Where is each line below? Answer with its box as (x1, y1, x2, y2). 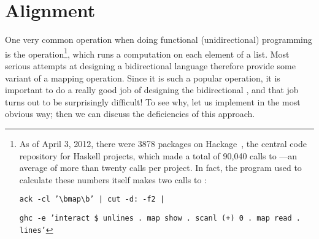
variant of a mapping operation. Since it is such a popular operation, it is (5, 71, 280, 84)
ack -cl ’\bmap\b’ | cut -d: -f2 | (19, 195, 165, 204)
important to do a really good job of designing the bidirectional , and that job (5, 83, 299, 96)
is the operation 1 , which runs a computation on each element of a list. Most (5, 45, 290, 60)
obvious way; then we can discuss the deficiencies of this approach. (5, 107, 255, 120)
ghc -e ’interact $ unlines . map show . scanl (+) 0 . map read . (19, 213, 301, 222)
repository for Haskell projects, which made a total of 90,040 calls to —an (19, 149, 298, 162)
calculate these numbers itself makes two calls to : (19, 173, 207, 186)
